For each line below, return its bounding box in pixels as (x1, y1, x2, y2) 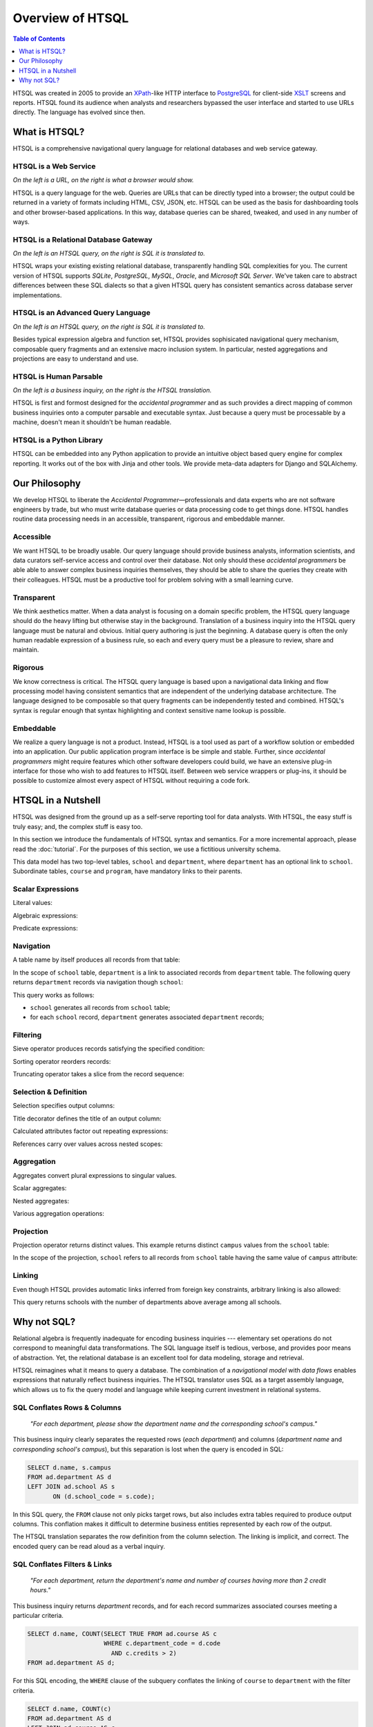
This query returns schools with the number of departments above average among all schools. (12, 1297, 283, 1306)
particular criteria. (12, 1611, 64, 1619)
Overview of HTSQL (12, 10, 129, 26)
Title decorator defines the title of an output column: (12, 1114, 162, 1123)
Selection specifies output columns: (12, 1102, 115, 1110)
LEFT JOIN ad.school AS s (27, 1482, 115, 1491)
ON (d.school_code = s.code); (52, 1492, 155, 1500)
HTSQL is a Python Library (12, 435, 104, 445)
